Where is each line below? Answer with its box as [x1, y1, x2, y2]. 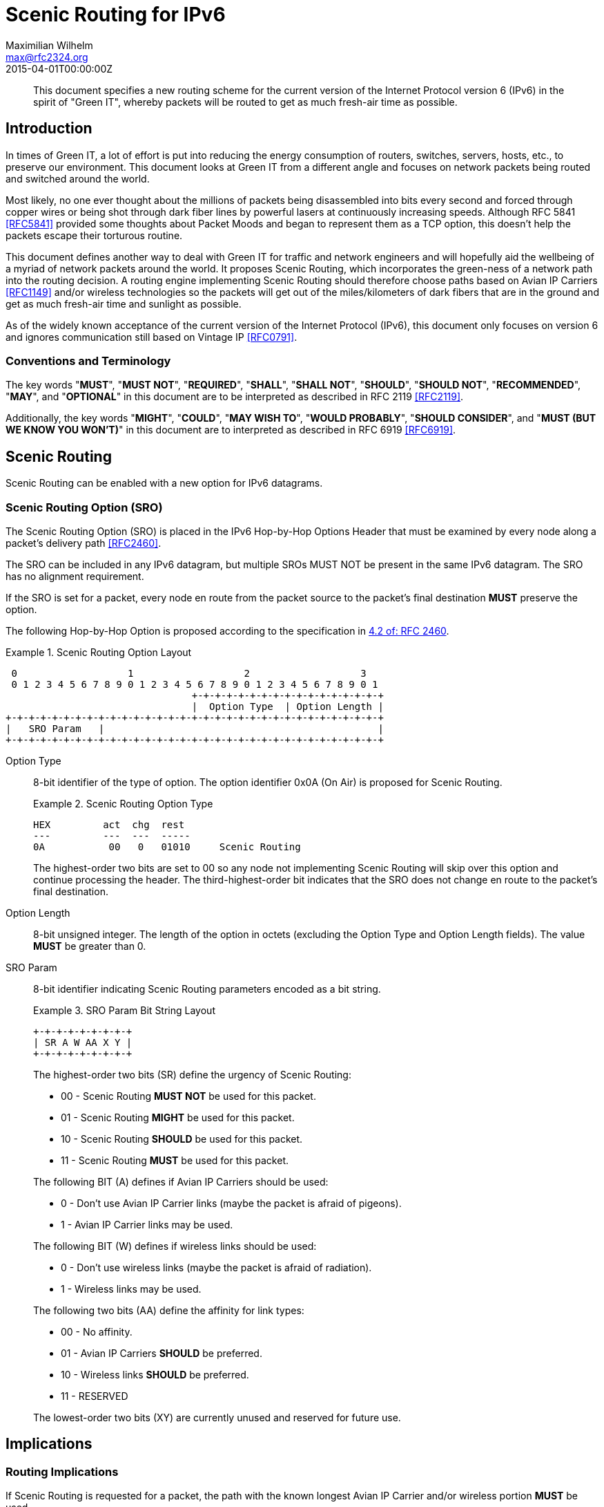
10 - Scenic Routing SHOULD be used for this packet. [61, 1132, 303, 1145]
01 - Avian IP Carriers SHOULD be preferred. [61, 1347, 262, 1359]
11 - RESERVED [61, 1389, 128, 1402]
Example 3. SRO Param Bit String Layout [33, 1004, 215, 1016]
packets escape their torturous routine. [6, 229, 183, 241]
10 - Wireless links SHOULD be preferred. [61, 1368, 249, 1380]
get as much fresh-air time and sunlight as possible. [6, 297, 242, 310]
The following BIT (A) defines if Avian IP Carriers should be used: [33, 1175, 329, 1188]
